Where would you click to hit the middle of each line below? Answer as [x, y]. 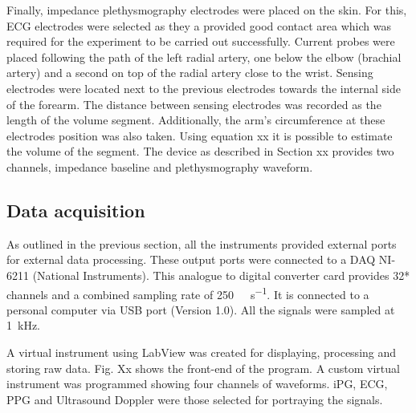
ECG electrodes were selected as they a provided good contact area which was [199, 25]
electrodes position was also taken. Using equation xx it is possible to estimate [200, 135]
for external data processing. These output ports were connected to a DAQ [191, 259]
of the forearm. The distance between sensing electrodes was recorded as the [194, 104]
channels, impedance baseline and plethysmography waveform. [160, 166]
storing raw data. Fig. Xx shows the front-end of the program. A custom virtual [203, 368]
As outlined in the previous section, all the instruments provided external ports [202, 243]
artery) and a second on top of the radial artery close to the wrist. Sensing [190, 73]
